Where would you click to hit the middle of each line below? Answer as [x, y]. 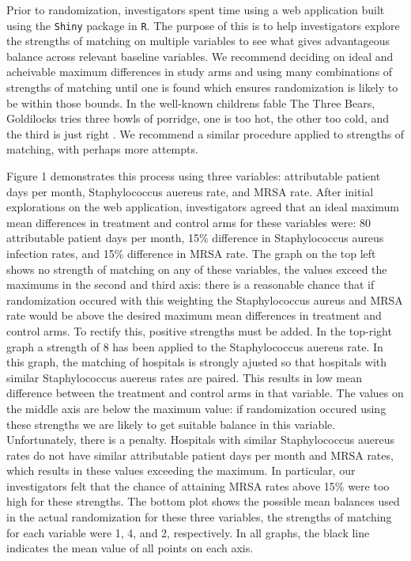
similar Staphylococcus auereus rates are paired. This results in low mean [184, 377]
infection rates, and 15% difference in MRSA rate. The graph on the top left [191, 253]
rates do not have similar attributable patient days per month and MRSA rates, [200, 455]
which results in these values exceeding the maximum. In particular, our [181, 470]
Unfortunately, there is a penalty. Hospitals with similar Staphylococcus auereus [201, 440]
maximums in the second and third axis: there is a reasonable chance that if [190, 284]
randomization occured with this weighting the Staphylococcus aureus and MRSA [205, 299]
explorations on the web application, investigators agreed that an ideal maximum [203, 207]
